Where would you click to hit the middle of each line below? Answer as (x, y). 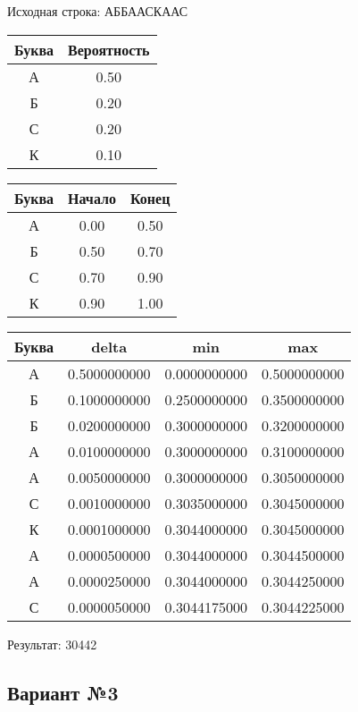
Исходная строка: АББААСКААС (98, 11)
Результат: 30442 (52, 644)
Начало (92, 198)
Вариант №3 (63, 692)
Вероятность (109, 49)
